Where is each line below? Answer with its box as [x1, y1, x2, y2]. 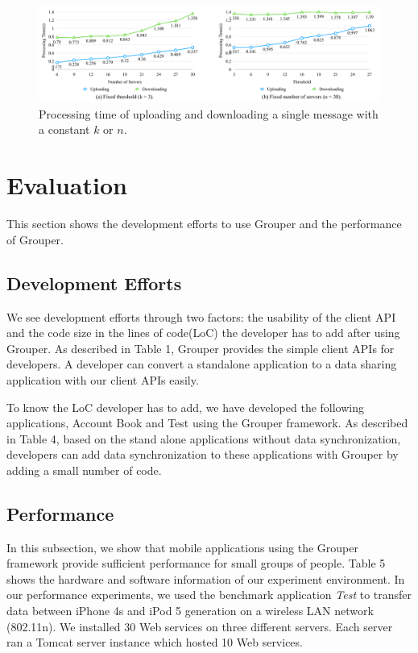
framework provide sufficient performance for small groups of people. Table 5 [6, 555, 386, 572]
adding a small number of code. [6, 461, 162, 478]
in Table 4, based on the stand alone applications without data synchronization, [6, 430, 401, 447]
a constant [39, 121, 90, 138]
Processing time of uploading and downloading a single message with [39, 105, 379, 122]
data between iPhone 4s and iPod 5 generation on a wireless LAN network [6, 602, 374, 619]
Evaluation [6, 168, 127, 202]
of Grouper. [6, 231, 64, 247]
